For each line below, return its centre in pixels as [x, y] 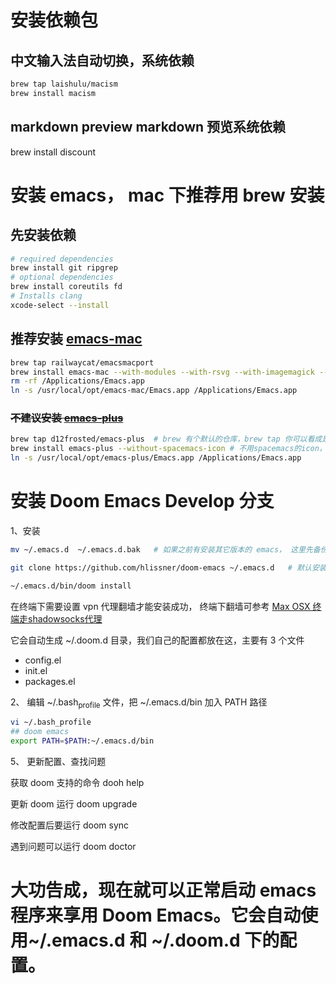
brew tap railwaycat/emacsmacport [82, 362]
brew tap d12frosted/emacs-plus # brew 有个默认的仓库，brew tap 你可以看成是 [170, 439]
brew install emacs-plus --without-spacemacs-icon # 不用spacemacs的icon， [168, 449]
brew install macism [53, 93]
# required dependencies [62, 259]
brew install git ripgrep [64, 268]
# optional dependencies [62, 277]
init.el [36, 670]
